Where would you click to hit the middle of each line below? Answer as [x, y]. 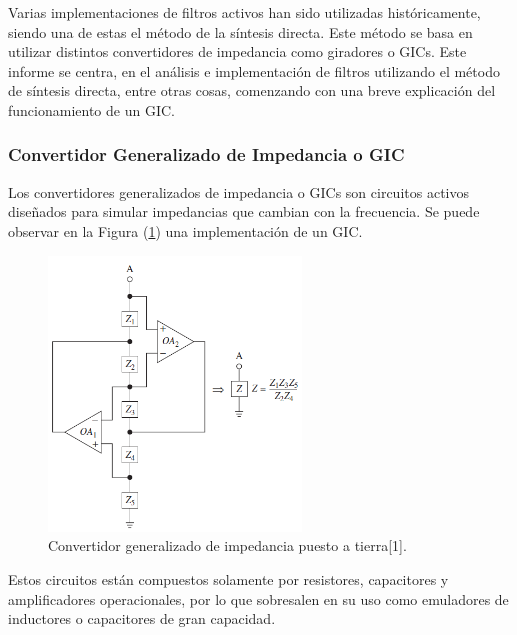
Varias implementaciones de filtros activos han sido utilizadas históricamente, [244, 12]
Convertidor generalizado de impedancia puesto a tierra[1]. [227, 545]
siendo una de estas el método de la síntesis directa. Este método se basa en [240, 31]
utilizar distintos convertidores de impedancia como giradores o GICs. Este [237, 51]
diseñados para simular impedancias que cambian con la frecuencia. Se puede [244, 211]
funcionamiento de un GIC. [91, 109]
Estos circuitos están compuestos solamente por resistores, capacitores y [228, 579]
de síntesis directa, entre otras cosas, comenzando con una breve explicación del [252, 90]
